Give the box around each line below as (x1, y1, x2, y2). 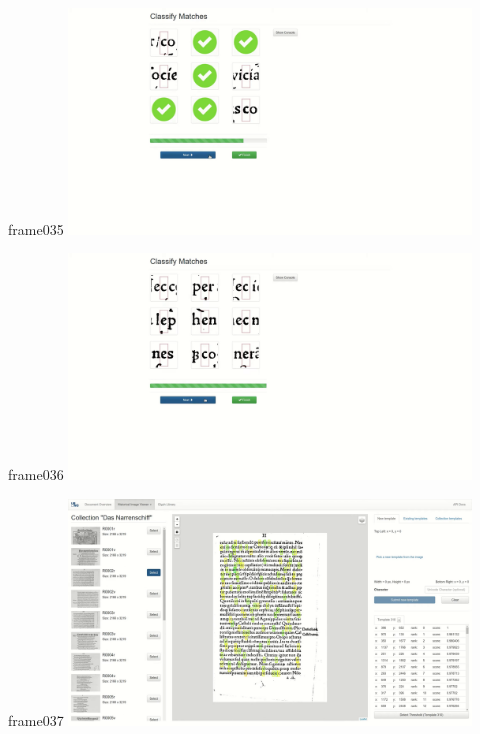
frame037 (8, 709, 64, 730)
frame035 (8, 218, 64, 239)
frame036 (8, 464, 64, 485)
